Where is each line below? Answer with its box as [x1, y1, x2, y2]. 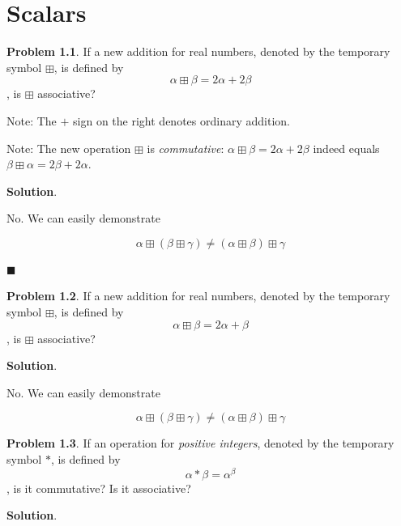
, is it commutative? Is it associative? [6, 479, 191, 496]
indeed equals [313, 139, 380, 156]
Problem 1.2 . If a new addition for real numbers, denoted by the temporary [6, 287, 390, 304]
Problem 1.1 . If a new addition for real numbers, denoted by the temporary [6, 43, 390, 60]
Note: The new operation [6, 139, 131, 156]
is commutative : [147, 139, 224, 156]
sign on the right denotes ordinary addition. [73, 112, 290, 129]
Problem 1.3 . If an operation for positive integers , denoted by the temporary [6, 435, 395, 452]
